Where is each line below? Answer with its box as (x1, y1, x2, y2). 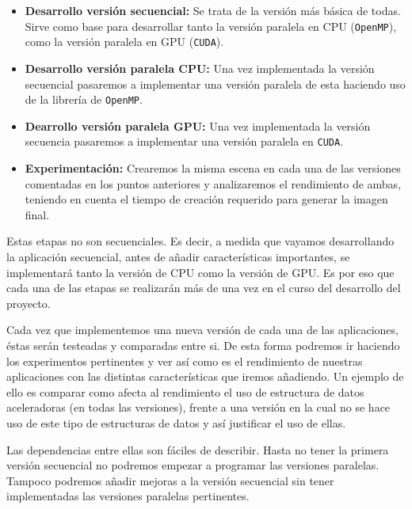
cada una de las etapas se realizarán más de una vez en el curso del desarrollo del (6, 279, 401, 296)
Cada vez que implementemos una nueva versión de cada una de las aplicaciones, (6, 321, 399, 338)
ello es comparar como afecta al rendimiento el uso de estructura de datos (6, 383, 364, 400)
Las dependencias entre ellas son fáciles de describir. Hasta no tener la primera (6, 441, 389, 458)
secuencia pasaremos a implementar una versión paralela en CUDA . (25, 133, 344, 150)
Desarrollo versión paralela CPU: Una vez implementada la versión (25, 59, 375, 76)
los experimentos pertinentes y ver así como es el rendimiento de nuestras (6, 352, 363, 369)
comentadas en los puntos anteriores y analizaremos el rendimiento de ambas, (25, 175, 402, 192)
